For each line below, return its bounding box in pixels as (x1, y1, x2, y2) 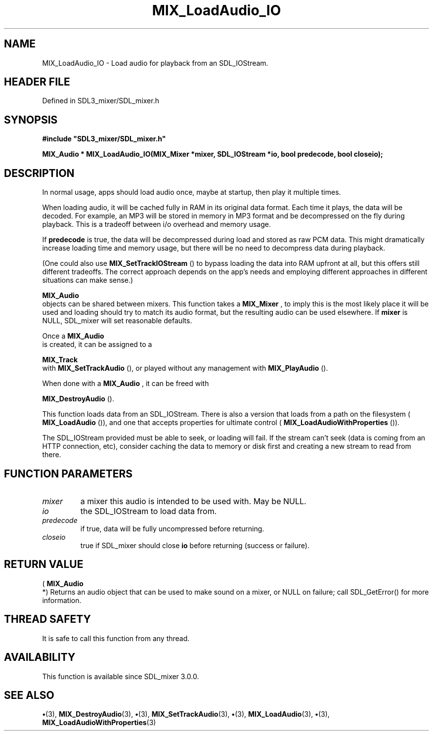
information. (42, 596, 82, 605)
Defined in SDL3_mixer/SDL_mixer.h (42, 96, 159, 105)
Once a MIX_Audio (42, 332, 104, 341)
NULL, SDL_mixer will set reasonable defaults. (42, 316, 192, 325)
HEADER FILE (4, 76, 70, 88)
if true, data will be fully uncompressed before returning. (80, 524, 264, 533)
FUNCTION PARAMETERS (4, 467, 132, 480)
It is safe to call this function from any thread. (42, 634, 190, 643)
